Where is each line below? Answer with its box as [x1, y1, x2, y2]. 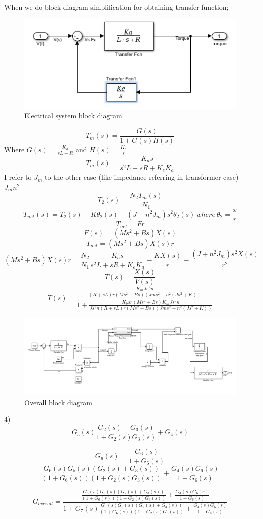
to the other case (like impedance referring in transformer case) [45, 171, 239, 182]
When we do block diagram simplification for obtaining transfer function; [4, 2, 229, 12]
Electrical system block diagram [24, 110, 122, 121]
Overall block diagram [24, 397, 92, 407]
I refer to [4, 171, 32, 182]
